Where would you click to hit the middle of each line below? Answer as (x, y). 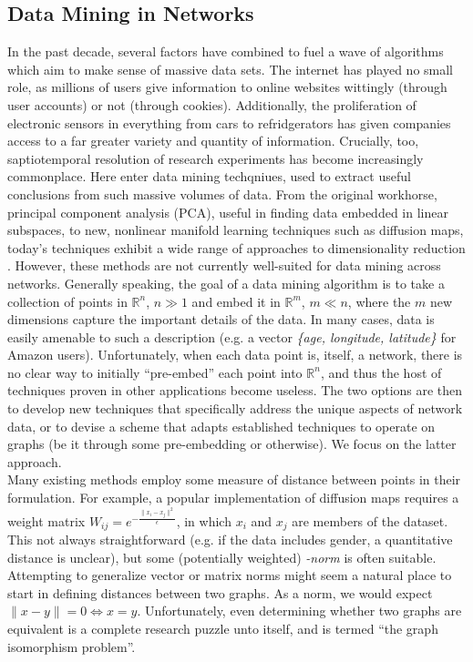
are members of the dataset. (370, 520)
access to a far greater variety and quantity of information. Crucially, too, (213, 141)
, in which (204, 520)
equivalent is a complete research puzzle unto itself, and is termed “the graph (223, 628)
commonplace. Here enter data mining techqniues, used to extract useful (209, 176)
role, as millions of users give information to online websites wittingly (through (227, 87)
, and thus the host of (381, 372)
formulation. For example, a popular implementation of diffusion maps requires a (233, 498)
